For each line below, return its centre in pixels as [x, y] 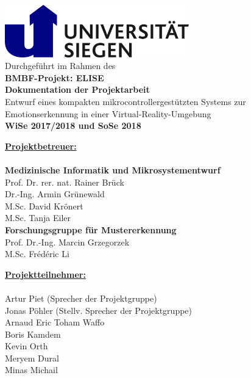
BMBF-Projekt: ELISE [55, 77]
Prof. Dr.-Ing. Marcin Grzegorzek [67, 242]
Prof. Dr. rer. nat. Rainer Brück [65, 182]
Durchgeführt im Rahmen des [60, 66]
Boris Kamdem [33, 334]
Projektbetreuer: [41, 146]
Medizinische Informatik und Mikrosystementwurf [113, 169]
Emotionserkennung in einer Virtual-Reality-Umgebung [108, 113]
